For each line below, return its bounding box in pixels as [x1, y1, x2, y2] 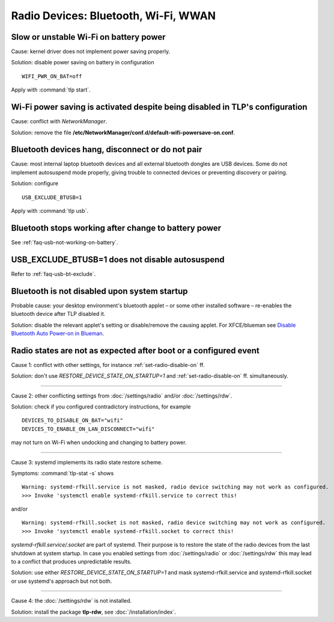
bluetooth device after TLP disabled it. [11, 310, 106, 318]
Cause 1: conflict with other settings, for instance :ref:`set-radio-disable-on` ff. [11, 361, 205, 368]
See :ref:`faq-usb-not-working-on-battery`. [11, 238, 118, 246]
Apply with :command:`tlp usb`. [11, 208, 89, 214]
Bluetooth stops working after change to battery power [11, 223, 222, 233]
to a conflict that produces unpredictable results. [11, 558, 132, 565]
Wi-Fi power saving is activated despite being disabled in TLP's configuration [11, 102, 308, 112]
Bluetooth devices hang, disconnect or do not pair [11, 144, 202, 155]
